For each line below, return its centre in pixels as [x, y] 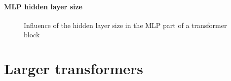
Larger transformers [74, 68]
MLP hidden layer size [43, 6]
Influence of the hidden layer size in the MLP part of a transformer [125, 25]
